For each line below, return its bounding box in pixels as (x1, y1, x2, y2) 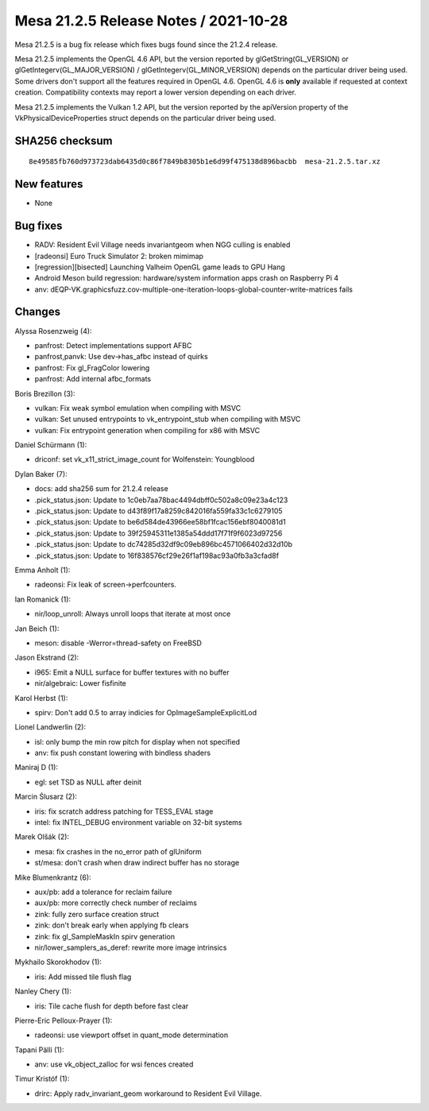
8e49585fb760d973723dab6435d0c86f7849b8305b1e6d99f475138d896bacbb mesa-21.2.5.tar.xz (29, 157, 381, 166)
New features (14, 177, 83, 191)
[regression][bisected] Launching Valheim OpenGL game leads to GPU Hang (34, 262, 285, 272)
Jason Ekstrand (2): (14, 652, 79, 663)
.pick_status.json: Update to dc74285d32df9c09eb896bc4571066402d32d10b (34, 540, 293, 549)
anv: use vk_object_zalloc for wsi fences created (34, 1059, 194, 1069)
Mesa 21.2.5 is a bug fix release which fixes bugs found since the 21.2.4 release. (14, 40, 278, 49)
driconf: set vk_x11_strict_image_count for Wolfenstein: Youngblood (34, 455, 255, 464)
